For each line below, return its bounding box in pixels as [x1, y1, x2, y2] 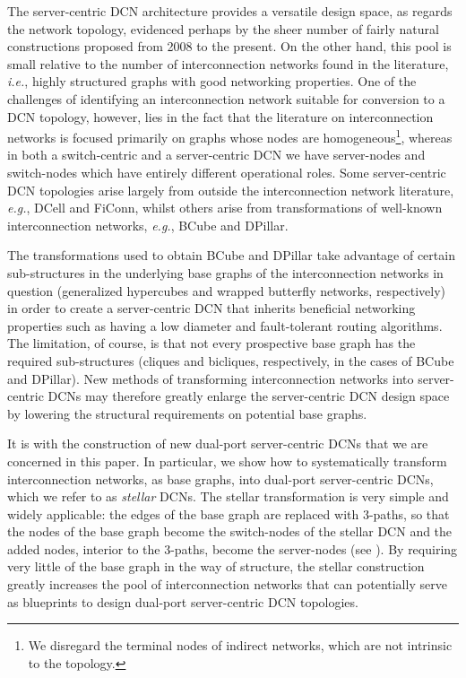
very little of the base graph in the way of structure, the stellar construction [7, 557, 425, 576]
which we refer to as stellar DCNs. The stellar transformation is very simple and [7, 487, 449, 506]
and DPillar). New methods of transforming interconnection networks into [7, 369, 414, 387]
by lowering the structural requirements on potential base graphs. [7, 404, 367, 422]
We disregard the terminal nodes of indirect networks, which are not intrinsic [28, 636, 453, 655]
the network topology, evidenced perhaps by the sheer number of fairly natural [7, 19, 439, 38]
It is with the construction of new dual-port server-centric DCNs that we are [7, 434, 428, 453]
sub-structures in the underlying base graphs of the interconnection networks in [7, 263, 444, 282]
